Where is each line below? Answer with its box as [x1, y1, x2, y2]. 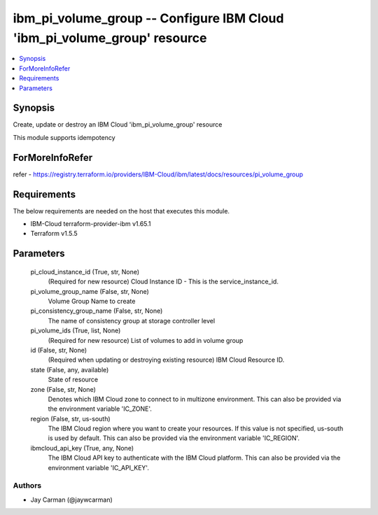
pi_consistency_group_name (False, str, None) [30, 306, 163, 315]
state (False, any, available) [30, 365, 109, 374]
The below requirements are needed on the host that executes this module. [13, 206, 230, 215]
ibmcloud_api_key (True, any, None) [30, 444, 134, 452]
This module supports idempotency [13, 133, 115, 141]
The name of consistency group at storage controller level [48, 316, 216, 325]
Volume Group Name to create [48, 297, 136, 305]
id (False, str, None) [30, 346, 87, 354]
